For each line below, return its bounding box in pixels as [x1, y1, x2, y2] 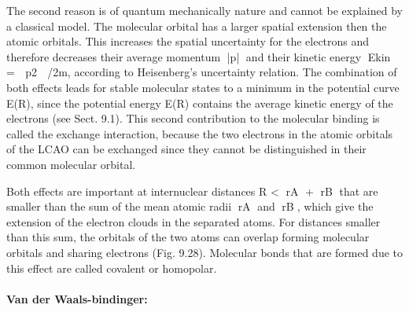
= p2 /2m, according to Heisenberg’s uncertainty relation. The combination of [6, 64, 397, 80]
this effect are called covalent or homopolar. [6, 259, 217, 276]
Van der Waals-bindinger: [6, 290, 148, 306]
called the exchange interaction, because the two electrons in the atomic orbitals [6, 125, 393, 141]
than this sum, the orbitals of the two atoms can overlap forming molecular [6, 229, 370, 245]
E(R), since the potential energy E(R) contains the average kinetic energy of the [6, 94, 393, 111]
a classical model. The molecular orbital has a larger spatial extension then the [6, 17, 387, 34]
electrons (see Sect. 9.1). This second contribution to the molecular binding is [6, 110, 380, 127]
